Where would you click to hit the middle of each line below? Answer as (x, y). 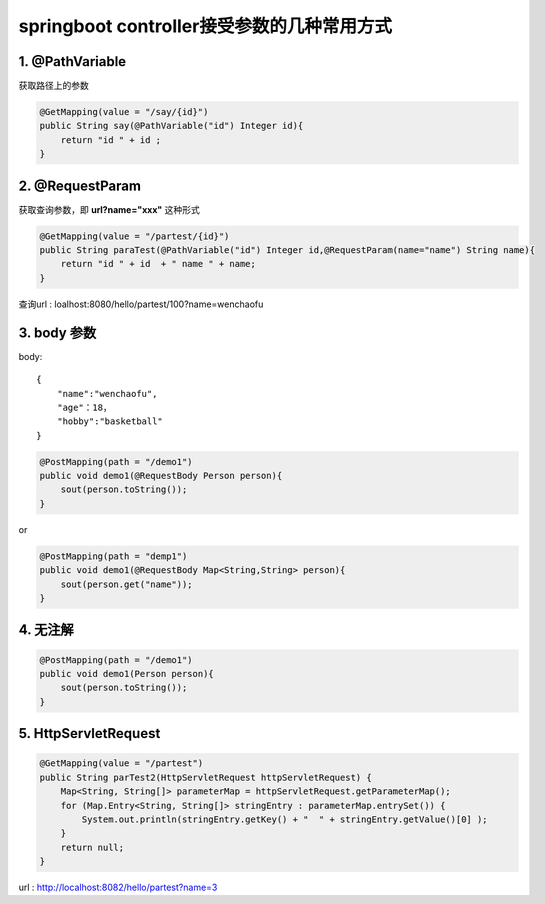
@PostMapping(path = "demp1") (113, 556)
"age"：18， (84, 407)
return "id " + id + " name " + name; (158, 264)
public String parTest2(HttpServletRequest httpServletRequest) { (205, 777)
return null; (92, 847)
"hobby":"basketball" (110, 421)
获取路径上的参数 (53, 86)
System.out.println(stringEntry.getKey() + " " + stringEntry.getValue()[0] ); (285, 819)
